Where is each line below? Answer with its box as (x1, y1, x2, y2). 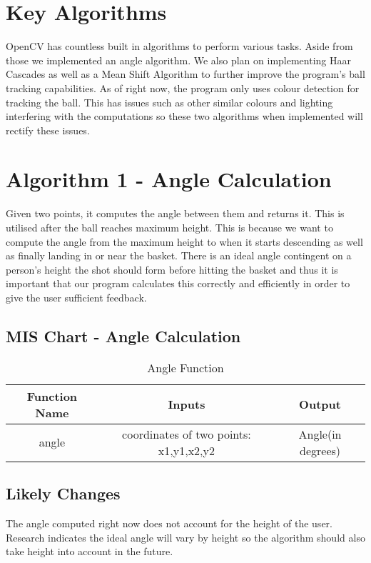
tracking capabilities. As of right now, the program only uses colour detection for (6, 80, 360, 95)
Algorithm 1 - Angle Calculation (6, 164, 332, 194)
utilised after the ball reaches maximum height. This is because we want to (6, 220, 333, 234)
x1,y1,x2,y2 (158, 442, 215, 459)
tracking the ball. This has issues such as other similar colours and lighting (6, 94, 333, 109)
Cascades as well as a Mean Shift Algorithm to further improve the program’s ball (6, 66, 365, 81)
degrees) (300, 442, 341, 459)
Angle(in (298, 425, 342, 442)
